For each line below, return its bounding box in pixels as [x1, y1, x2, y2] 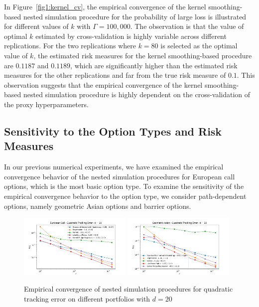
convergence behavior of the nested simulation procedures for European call [4, 171, 235, 181]
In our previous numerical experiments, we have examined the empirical [4, 161, 224, 172]
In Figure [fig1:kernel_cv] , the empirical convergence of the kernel [4, 1, 206, 11]
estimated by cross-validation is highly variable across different [35, 30, 227, 41]
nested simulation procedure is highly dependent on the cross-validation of [23, 89, 251, 100]
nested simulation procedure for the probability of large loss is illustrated [23, 11, 247, 21]
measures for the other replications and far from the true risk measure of [4, 70, 226, 80]
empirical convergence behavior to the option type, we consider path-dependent [4, 190, 247, 201]
